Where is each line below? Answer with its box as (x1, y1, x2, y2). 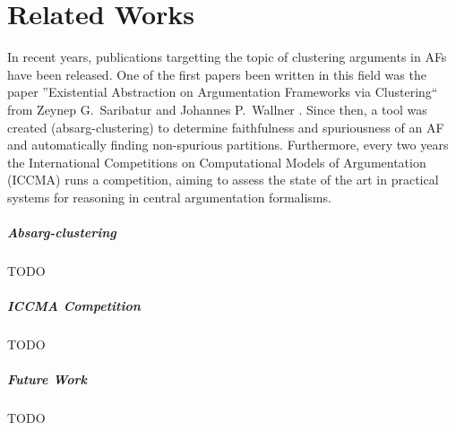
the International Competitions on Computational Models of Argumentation (7, 152, 426, 171)
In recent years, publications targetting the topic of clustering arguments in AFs (7, 47, 447, 66)
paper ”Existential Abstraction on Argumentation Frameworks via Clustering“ (7, 82, 438, 101)
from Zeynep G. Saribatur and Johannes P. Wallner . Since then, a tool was (7, 99, 427, 118)
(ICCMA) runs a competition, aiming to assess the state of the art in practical (7, 170, 439, 189)
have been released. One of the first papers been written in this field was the (7, 64, 426, 83)
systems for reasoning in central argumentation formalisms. (7, 187, 331, 206)
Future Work (7, 370, 87, 389)
